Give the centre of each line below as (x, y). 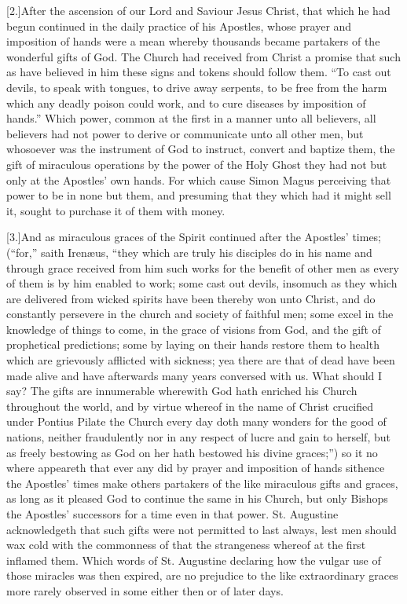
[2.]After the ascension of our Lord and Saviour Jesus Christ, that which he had (198, 10)
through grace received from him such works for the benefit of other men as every (203, 267)
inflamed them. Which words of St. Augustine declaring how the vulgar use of (194, 560)
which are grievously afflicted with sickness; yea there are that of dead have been (201, 360)
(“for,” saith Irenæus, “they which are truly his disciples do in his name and (189, 252)
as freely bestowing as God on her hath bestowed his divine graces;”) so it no (192, 452)
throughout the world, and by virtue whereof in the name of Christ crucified (190, 406)
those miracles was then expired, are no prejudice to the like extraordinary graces (202, 575)
